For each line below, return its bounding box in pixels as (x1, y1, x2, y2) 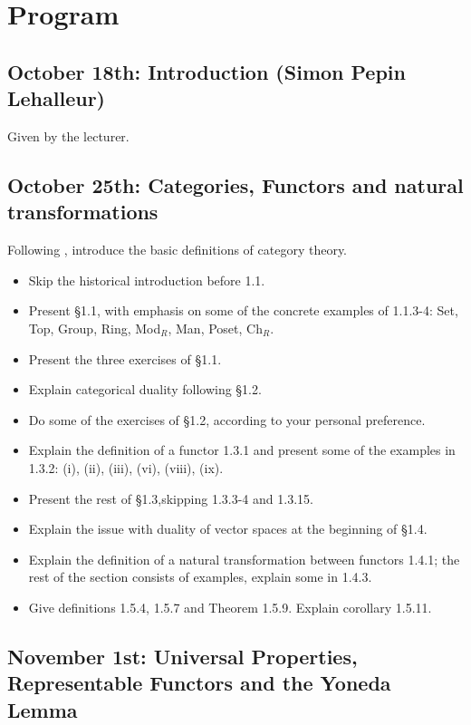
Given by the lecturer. (7, 126, 130, 145)
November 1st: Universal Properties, (7, 642, 358, 670)
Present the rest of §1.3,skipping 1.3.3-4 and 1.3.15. (28, 488, 313, 507)
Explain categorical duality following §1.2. (28, 380, 262, 399)
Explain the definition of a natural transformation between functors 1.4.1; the (28, 549, 460, 568)
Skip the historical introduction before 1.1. (28, 270, 265, 289)
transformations (7, 198, 159, 226)
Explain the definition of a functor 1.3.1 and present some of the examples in (28, 440, 456, 459)
